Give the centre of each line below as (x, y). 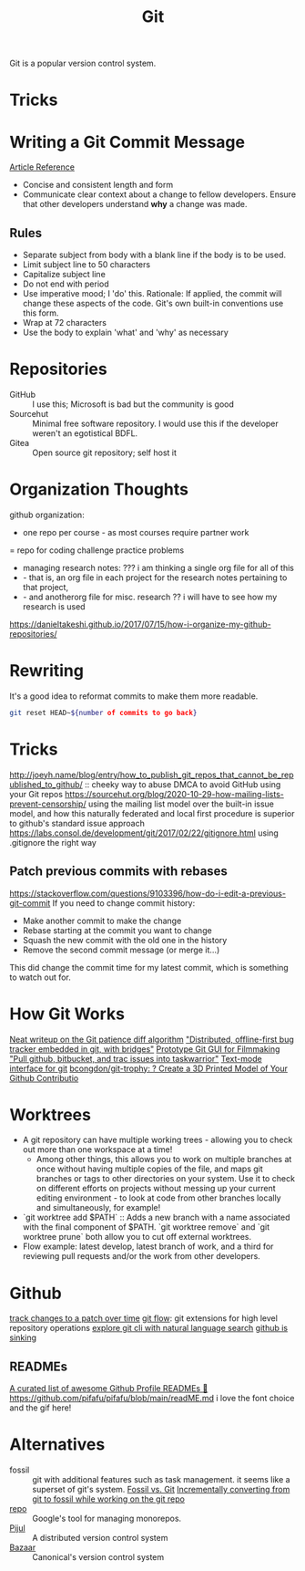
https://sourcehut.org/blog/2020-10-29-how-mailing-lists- (175, 794)
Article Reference (42, 167)
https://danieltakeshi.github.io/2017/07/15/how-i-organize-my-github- (140, 624)
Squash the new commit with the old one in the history (125, 940)
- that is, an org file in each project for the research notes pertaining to (155, 577)
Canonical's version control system (98, 1557)
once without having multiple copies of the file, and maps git (150, 1169)
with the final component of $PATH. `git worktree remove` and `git (146, 1227)
